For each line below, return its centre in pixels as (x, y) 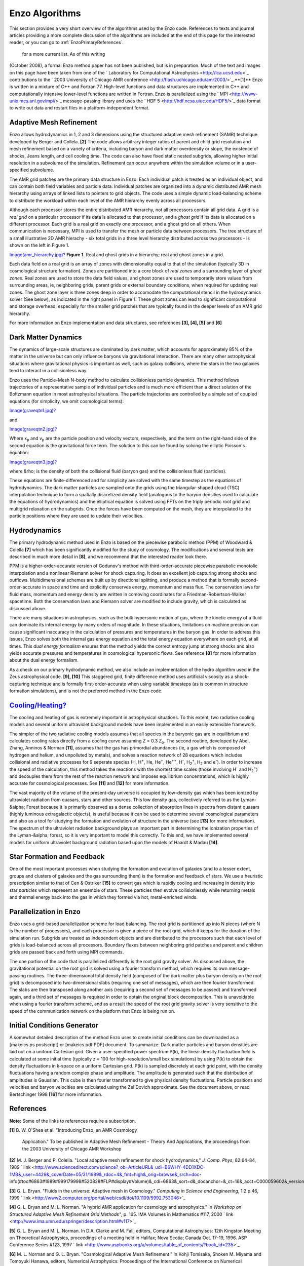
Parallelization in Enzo (45, 912)
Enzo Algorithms (45, 13)
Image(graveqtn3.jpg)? (33, 462)
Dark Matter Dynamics (46, 337)
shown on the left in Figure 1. (39, 245)
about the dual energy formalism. (44, 660)
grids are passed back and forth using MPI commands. (67, 952)
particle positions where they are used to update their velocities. (77, 516)
